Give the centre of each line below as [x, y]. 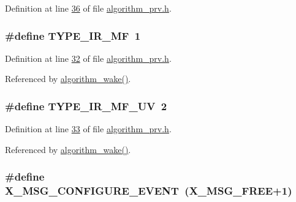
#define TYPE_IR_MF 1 [73, 35]
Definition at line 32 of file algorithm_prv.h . [88, 58]
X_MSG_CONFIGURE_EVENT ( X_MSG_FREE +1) [149, 191]
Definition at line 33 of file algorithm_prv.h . [88, 129]
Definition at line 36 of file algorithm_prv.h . [88, 8]
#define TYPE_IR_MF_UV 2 [86, 106]
